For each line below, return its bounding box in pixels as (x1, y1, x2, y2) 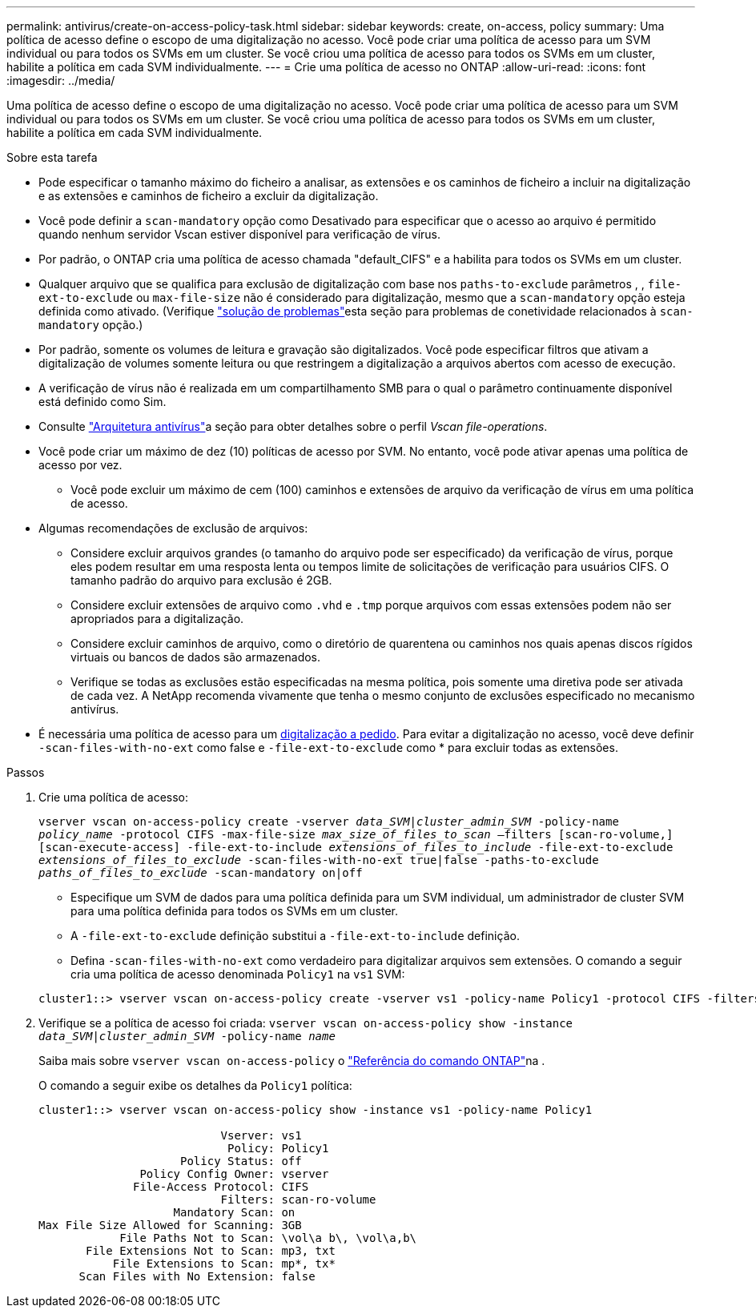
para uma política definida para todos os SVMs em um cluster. (70, 904, 399, 918)
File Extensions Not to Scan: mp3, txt (86, 1244, 336, 1257)
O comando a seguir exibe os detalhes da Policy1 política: (38, 1079, 352, 1092)
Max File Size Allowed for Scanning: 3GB (38, 1219, 302, 1232)
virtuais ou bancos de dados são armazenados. (70, 650, 321, 664)
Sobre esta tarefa (6, 151, 98, 164)
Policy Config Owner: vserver (139, 1167, 329, 1180)
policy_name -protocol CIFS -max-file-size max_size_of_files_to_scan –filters (38, 828, 552, 841)
